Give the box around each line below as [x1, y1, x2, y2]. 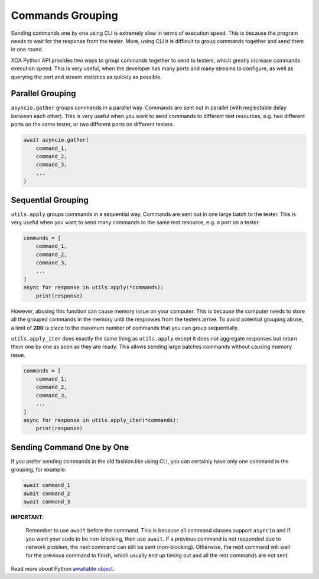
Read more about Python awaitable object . [11, 565, 115, 572]
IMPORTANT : [11, 513, 44, 521]
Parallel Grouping [11, 89, 76, 99]
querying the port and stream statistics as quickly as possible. [11, 73, 162, 80]
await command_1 [23, 482, 71, 489]
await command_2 [23, 490, 71, 497]
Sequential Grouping [11, 195, 89, 205]
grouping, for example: [11, 466, 67, 473]
